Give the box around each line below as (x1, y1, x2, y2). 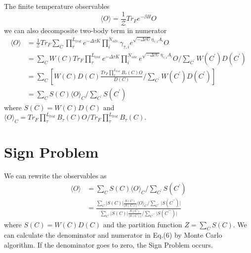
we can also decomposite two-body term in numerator (4, 25, 167, 35)
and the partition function (103, 219, 182, 229)
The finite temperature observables (4, 1, 110, 11)
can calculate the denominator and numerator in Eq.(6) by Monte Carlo (4, 230, 222, 240)
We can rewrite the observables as (4, 170, 107, 181)
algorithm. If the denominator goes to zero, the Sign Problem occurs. (4, 240, 213, 250)
